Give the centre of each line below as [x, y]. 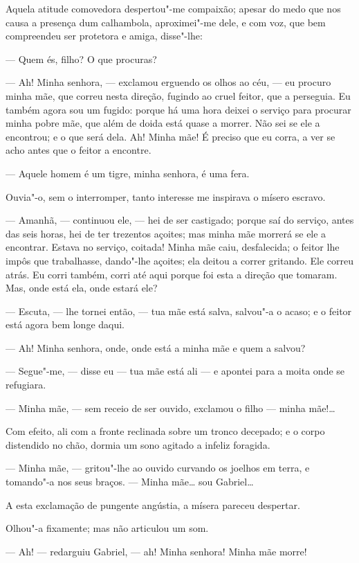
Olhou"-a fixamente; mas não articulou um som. [107, 528]
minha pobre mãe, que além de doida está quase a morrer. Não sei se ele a [163, 123]
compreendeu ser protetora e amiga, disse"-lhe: [104, 36]
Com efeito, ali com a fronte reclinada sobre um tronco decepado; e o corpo [165, 431]
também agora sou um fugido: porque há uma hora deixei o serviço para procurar [178, 109]
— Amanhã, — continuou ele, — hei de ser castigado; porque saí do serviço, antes [180, 220]
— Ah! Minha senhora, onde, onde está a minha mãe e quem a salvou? [156, 347]
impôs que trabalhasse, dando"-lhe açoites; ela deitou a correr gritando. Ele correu [180, 260]
